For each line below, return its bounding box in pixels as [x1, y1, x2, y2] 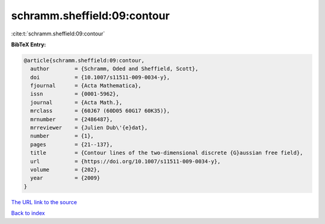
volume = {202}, [30, 166, 101, 173]
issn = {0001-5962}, [30, 91, 120, 97]
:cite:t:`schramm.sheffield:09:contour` [11, 30, 105, 37]
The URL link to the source [11, 198, 78, 205]
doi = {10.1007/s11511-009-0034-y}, [30, 74, 170, 80]
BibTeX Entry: [11, 41, 46, 48]
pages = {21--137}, [30, 141, 113, 148]
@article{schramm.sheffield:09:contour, [23, 57, 144, 64]
